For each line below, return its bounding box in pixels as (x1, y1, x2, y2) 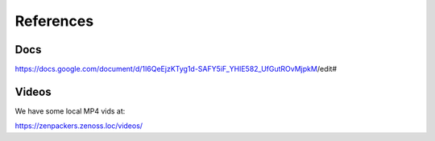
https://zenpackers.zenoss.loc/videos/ (14, 121, 143, 131)
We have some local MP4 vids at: (14, 106, 126, 116)
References (14, 12, 94, 30)
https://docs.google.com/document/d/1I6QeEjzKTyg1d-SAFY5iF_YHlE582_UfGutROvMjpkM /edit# (14, 64, 338, 74)
